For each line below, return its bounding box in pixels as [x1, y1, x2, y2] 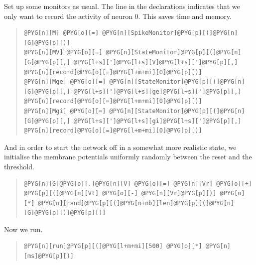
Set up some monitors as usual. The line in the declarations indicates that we [4, 1, 240, 11]
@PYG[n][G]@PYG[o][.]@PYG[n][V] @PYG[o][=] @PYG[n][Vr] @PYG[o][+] [23, 180, 252, 187]
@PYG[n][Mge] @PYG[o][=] [23, 78, 106, 86]
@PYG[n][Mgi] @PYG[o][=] [23, 107, 106, 115]
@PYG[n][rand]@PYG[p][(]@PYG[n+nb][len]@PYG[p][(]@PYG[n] [38, 199, 235, 207]
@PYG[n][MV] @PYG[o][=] [23, 49, 103, 56]
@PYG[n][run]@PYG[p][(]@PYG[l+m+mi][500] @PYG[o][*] [23, 243, 202, 250]
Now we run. [4, 224, 43, 234]
